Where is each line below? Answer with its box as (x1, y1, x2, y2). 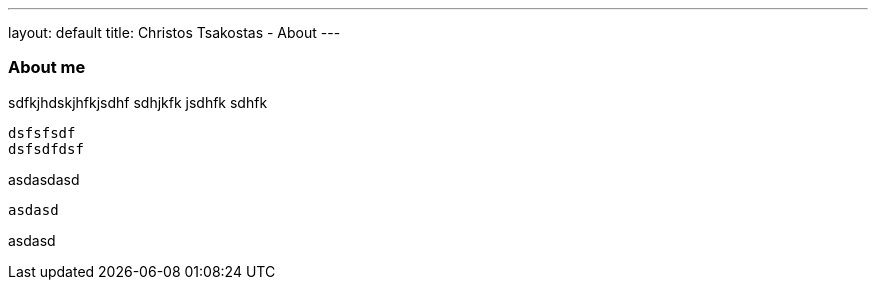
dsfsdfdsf (8, 140, 84, 157)
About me (8, 57, 86, 78)
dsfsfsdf (8, 124, 76, 141)
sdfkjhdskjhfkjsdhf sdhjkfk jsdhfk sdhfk (8, 93, 268, 111)
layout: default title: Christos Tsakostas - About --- (8, 24, 341, 41)
